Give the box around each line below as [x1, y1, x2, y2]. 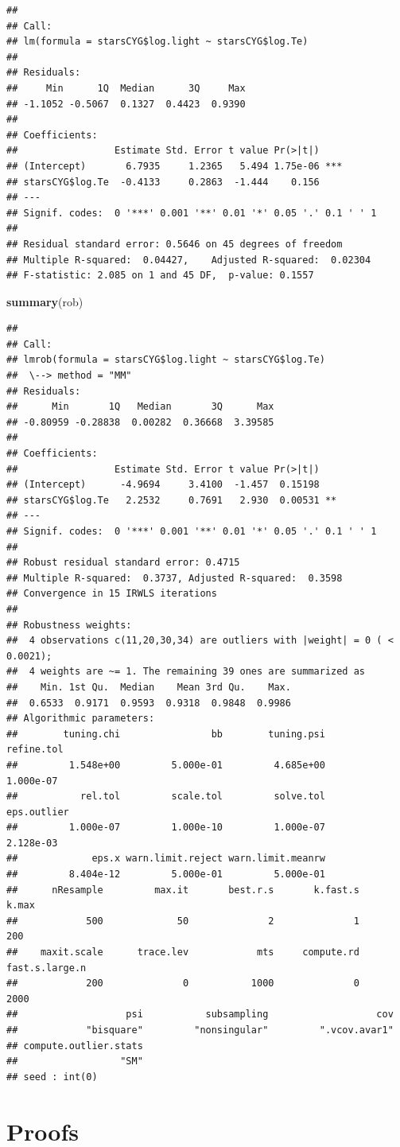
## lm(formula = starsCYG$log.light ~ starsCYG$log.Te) [6, 36, 309, 48]
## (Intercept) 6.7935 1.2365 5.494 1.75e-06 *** [6, 160, 343, 172]
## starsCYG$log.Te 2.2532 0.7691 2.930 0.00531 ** [6, 494, 337, 506]
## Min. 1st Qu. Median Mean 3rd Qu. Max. [6, 681, 291, 693]
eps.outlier [6, 806, 69, 818]
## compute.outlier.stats [6, 1040, 143, 1052]
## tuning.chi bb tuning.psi [6, 728, 325, 740]
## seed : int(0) [6, 1071, 98, 1083]
